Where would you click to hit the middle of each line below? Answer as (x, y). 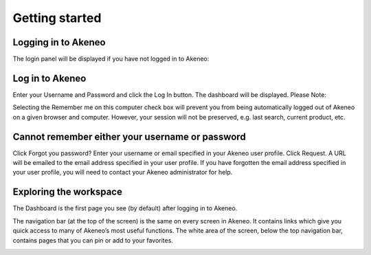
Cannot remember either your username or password (130, 136)
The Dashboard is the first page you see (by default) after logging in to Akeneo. (125, 208)
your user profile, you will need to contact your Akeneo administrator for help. (123, 173)
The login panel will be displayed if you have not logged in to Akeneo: (111, 59)
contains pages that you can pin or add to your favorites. (93, 240)
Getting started (57, 18)
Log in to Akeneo (49, 78)
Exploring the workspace (68, 192)
